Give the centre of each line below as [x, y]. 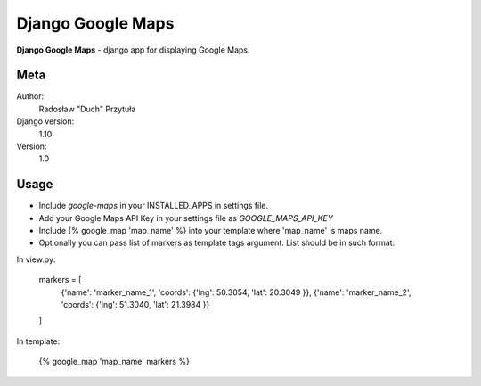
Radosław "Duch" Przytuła [87, 109]
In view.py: [36, 259]
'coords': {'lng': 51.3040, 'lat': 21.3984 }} [135, 305]
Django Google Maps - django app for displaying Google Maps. [133, 50]
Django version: [45, 121]
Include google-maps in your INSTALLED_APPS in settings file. [154, 206]
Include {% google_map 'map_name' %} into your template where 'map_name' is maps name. [211, 231]
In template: [38, 341]
